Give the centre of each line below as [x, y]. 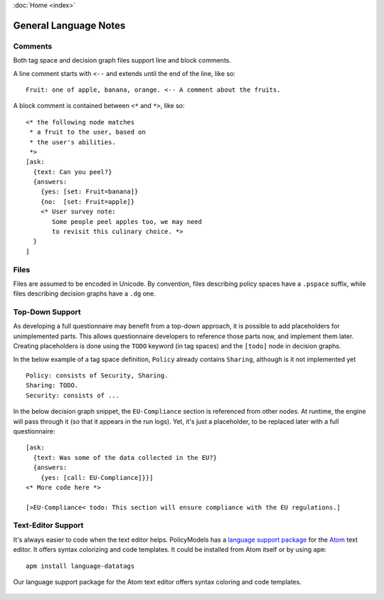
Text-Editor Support [48, 525]
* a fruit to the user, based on [87, 132]
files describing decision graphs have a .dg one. [85, 294]
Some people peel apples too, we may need [127, 221]
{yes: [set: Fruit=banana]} [89, 192]
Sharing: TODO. [52, 385]
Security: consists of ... [73, 395]
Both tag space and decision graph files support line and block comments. [122, 60]
